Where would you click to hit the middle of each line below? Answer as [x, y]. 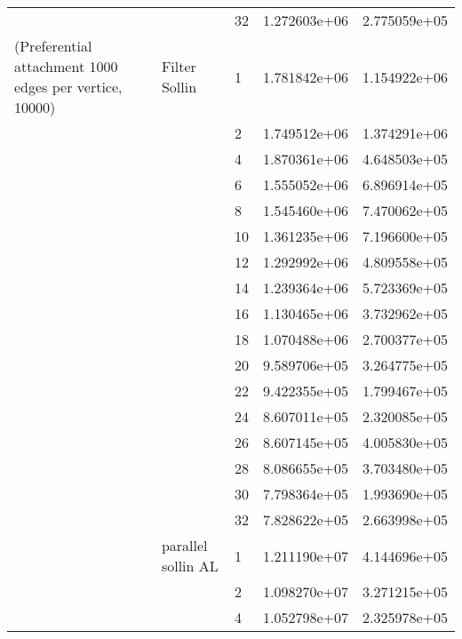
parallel [184, 545]
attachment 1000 [66, 66]
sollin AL [190, 566]
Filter [179, 66]
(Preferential [53, 46]
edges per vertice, [68, 87]
